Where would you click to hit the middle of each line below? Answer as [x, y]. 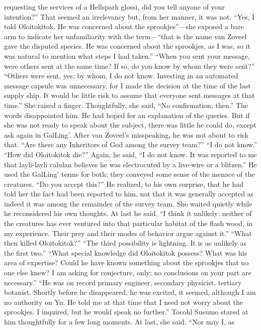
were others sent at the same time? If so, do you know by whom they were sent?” [129, 66]
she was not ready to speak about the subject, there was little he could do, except [130, 125]
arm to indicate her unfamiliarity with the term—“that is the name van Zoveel [125, 36]
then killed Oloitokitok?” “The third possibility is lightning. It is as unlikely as [125, 243]
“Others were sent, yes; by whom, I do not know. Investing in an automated [121, 76]
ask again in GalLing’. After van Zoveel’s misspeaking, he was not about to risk [126, 134]
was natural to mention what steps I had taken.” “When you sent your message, [127, 56]
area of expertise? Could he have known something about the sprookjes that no [126, 262]
